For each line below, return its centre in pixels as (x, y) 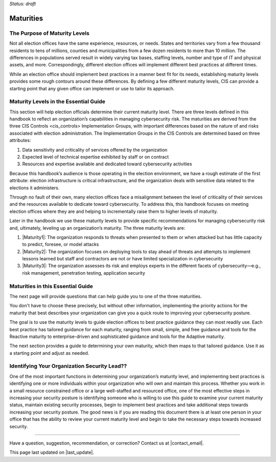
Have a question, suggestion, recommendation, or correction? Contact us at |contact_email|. (107, 443)
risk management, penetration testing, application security (84, 273)
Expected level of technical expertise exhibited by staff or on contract (95, 157)
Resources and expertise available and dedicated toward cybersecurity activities (107, 164)
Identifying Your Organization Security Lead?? (68, 366)
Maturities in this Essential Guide (51, 286)
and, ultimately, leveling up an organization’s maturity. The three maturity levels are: (97, 228)
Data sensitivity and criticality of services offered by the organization (95, 150)
